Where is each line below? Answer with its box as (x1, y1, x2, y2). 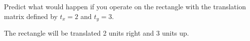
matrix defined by (4, 11, 58, 21)
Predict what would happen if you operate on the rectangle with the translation (4, 1, 246, 11)
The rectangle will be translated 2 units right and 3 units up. (4, 28, 189, 38)
